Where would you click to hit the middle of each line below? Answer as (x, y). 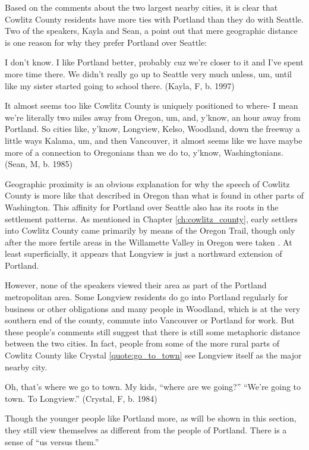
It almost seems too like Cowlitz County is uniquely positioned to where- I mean (152, 106)
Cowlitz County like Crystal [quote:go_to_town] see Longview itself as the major (153, 355)
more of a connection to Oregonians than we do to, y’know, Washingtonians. (144, 152)
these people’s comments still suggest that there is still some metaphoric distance (152, 331)
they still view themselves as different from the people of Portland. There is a (146, 430)
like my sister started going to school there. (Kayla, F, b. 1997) (120, 85)
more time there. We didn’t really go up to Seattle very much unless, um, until (148, 73)
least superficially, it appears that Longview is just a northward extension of (144, 254)
